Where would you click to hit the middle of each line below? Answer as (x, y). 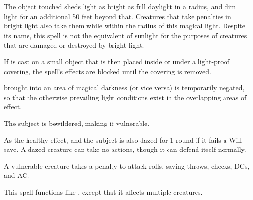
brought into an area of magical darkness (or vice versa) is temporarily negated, (124, 87)
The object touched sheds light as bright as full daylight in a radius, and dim (120, 6)
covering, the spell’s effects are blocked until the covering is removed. (108, 71)
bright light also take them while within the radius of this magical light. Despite (125, 26)
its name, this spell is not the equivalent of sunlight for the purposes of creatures (126, 35)
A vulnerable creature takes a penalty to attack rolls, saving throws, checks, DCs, (127, 165)
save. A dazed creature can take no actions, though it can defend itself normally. (125, 149)
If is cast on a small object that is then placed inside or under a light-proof (117, 61)
